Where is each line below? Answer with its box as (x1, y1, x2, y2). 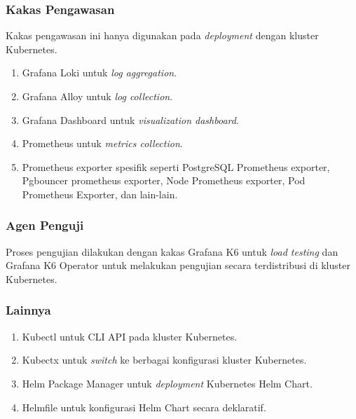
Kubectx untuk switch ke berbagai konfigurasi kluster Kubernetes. (22, 352, 307, 367)
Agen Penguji (6, 217, 84, 234)
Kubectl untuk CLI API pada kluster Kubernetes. (22, 329, 238, 343)
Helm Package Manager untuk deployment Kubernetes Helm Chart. (22, 376, 313, 390)
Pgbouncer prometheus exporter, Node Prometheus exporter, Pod (22, 173, 306, 188)
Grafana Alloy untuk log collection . (22, 89, 173, 103)
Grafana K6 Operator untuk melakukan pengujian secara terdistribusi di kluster (6, 258, 350, 273)
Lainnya (6, 301, 51, 319)
